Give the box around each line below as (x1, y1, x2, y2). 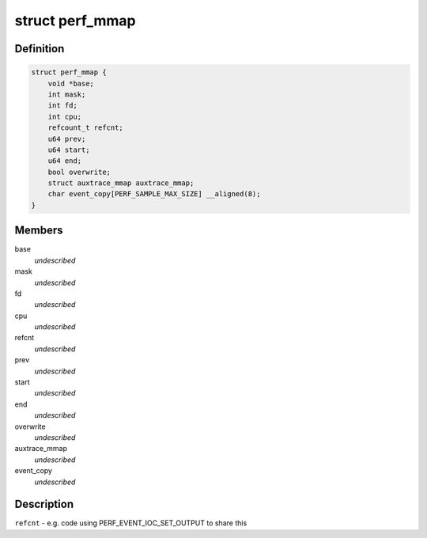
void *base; (47, 79, 95, 88)
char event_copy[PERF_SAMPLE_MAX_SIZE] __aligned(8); (47, 190, 261, 199)
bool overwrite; (47, 167, 111, 176)
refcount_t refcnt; (47, 123, 124, 132)
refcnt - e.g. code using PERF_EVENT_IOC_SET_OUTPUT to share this (14, 518, 248, 528)
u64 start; (47, 145, 90, 154)
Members (14, 224, 63, 237)
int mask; (47, 89, 86, 99)
